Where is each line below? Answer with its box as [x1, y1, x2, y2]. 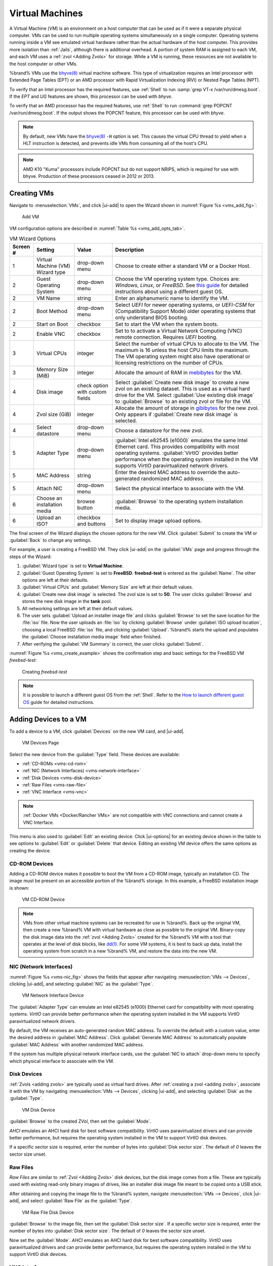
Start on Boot [36, 321, 68, 328]
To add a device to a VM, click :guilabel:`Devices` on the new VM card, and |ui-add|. [9, 728, 185, 734]
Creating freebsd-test [22, 668, 68, 675]
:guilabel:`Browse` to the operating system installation [115, 498, 243, 505]
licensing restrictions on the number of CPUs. [115, 359, 224, 366]
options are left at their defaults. [22, 577, 88, 583]
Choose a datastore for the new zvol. [115, 427, 203, 434]
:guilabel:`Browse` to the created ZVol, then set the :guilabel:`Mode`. [9, 1118, 152, 1124]
